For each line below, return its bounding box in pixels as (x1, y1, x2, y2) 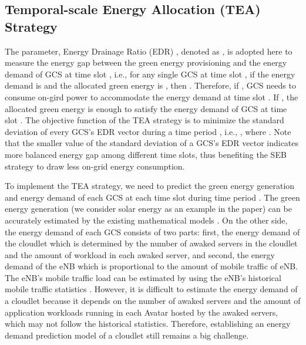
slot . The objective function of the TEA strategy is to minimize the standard (5, 114, 284, 126)
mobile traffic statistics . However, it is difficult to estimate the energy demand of (5, 283, 298, 295)
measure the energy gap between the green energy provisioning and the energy (5, 56, 287, 69)
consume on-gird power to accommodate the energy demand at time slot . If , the (5, 90, 298, 103)
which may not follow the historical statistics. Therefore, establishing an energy (5, 317, 291, 330)
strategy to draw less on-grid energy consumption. (5, 160, 185, 172)
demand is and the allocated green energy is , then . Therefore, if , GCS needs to (5, 79, 296, 92)
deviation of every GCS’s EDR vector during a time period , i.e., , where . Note (5, 125, 291, 137)
